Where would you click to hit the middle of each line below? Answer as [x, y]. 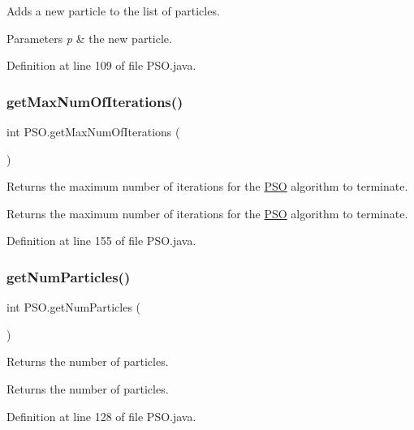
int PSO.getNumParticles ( [74, 307]
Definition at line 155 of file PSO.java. [101, 241]
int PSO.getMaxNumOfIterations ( [93, 131]
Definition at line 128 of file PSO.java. [101, 416]
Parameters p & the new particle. [89, 38]
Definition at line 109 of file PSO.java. [101, 65]
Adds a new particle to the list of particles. [113, 11]
